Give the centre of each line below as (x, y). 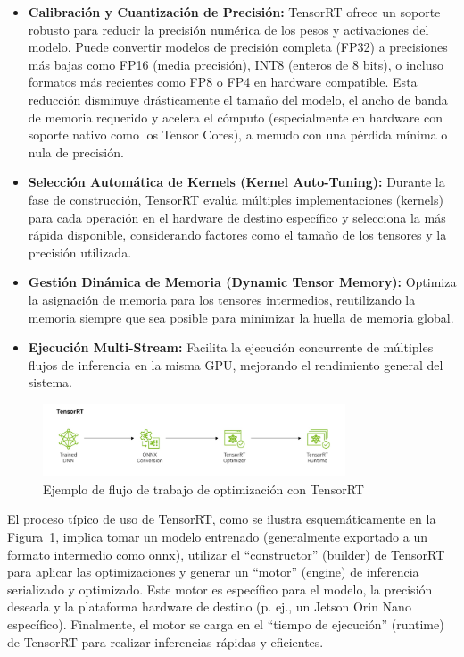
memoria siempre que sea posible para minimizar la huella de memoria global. (241, 317)
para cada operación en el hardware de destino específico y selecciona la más (237, 217)
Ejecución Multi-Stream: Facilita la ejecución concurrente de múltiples (231, 347)
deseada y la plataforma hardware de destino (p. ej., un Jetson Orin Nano (209, 606)
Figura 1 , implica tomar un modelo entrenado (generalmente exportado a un (217, 536)
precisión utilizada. (80, 252)
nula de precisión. (76, 152)
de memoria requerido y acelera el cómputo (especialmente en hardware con (235, 117)
